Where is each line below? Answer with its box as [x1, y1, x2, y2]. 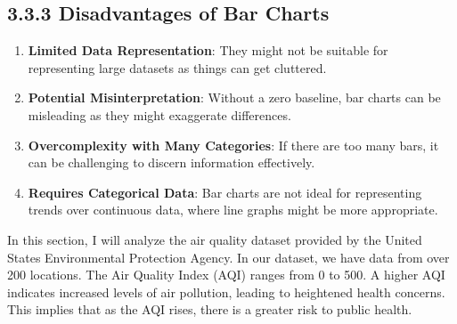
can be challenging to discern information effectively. [28, 153, 315, 172]
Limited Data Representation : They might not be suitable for [28, 41, 388, 60]
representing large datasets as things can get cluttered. [28, 58, 327, 77]
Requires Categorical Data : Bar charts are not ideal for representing [28, 182, 422, 201]
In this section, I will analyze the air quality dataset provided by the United [7, 230, 422, 248]
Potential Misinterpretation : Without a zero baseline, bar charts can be [28, 88, 441, 107]
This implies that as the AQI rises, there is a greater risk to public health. [7, 300, 412, 319]
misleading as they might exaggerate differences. [28, 105, 291, 124]
